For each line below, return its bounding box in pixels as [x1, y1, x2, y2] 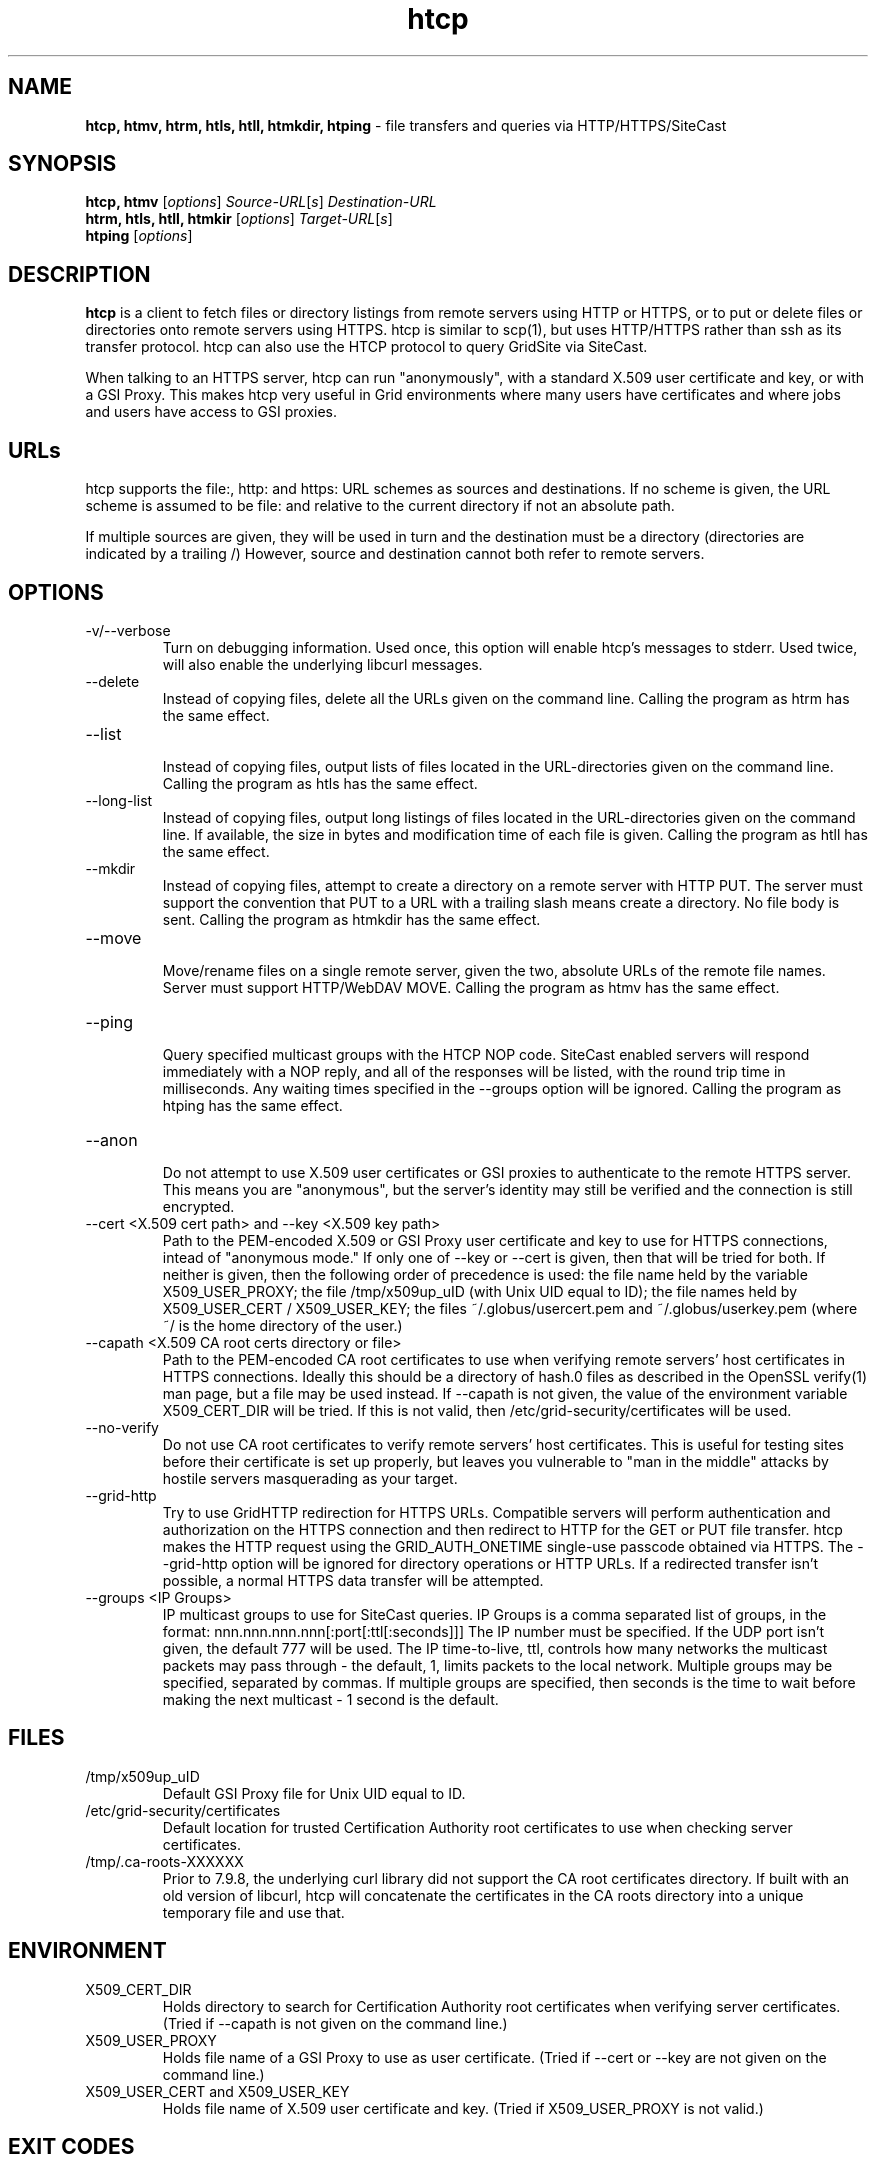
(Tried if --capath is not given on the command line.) [162, 2014, 508, 2032]
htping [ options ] [85, 227, 193, 245]
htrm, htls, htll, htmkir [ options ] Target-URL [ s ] [85, 210, 393, 228]
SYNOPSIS [8, 151, 117, 177]
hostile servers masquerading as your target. [162, 1469, 458, 1487]
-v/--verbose [85, 621, 171, 639]
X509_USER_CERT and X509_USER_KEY [85, 2082, 350, 2100]
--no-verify [85, 1418, 159, 1436]
